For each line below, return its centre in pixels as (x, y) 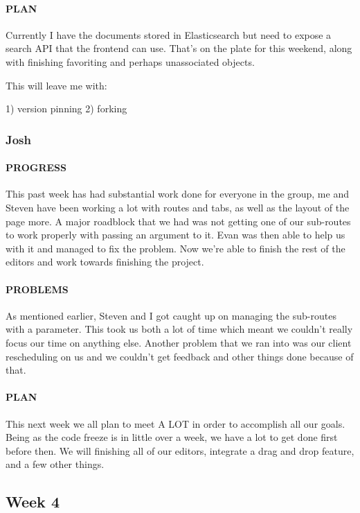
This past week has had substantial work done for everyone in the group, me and (177, 194)
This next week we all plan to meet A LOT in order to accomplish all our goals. (175, 423)
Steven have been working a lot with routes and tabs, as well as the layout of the (178, 207)
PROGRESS (36, 167)
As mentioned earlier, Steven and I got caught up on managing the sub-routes (171, 315)
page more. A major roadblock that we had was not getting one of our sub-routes (178, 221)
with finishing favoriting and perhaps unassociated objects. (130, 61)
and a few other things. (55, 464)
